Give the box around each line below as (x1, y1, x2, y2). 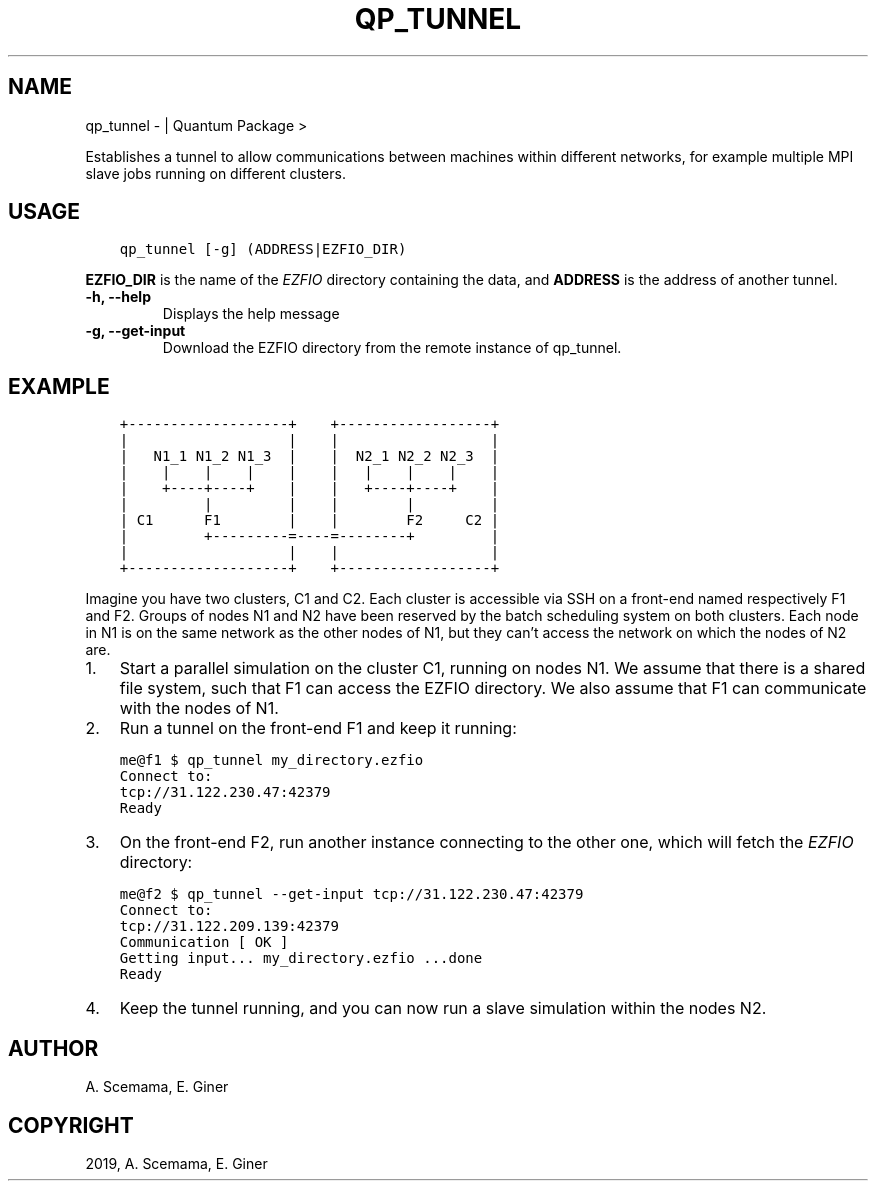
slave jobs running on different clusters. (85, 164, 346, 182)
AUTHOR (8, 1035, 99, 1061)
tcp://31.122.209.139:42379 (119, 918, 339, 935)
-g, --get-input (85, 322, 186, 340)
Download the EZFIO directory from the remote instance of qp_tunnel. (162, 339, 622, 357)
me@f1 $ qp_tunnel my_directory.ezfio (119, 752, 424, 769)
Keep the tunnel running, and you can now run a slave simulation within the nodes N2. (119, 998, 767, 1019)
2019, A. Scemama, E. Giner (85, 1154, 268, 1172)
